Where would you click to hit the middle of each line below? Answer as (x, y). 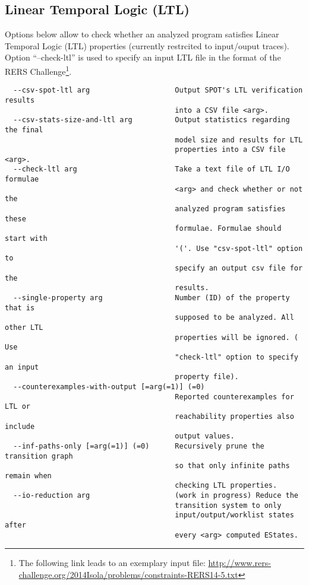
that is (20, 308)
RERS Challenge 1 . (38, 70)
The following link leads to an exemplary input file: (112, 563)
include (20, 426)
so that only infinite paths (232, 466)
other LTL (24, 327)
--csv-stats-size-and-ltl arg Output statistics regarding (152, 120)
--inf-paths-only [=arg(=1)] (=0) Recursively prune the (139, 446)
